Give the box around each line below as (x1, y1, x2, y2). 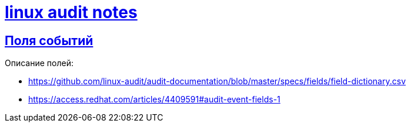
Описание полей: (5, 58, 73, 68)
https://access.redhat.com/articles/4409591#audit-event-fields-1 (28, 94, 280, 105)
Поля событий (5, 33, 93, 48)
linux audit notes (5, 2, 138, 22)
